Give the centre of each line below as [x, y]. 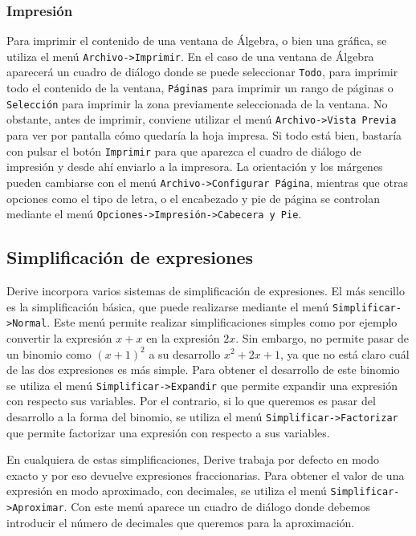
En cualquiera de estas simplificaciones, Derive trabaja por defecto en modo [193, 459]
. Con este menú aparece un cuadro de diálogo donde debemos [217, 507]
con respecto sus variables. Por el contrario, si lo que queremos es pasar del [191, 401]
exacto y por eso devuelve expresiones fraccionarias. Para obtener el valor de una [206, 475]
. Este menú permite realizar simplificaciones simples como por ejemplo [222, 322]
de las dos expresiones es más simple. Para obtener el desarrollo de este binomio [203, 370]
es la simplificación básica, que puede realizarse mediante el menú [168, 306]
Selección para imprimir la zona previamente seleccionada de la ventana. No [197, 103]
